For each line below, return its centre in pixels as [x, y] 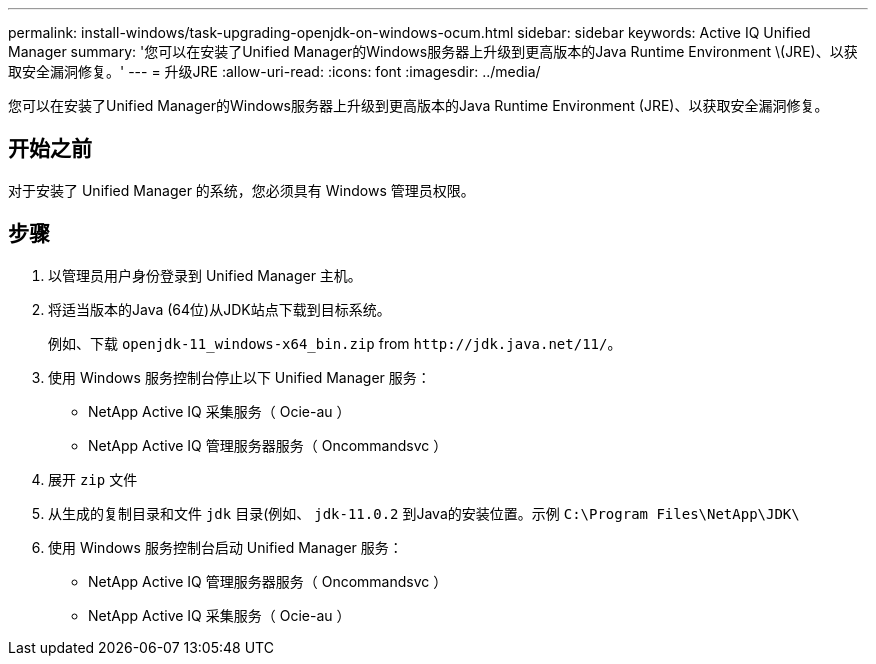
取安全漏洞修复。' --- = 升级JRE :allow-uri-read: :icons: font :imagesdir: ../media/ [274, 71]
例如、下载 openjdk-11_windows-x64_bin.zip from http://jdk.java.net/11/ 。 [335, 343]
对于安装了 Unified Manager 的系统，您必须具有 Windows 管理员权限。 [241, 190]
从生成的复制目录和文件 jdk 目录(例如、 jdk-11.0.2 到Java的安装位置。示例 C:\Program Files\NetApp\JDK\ [424, 513]
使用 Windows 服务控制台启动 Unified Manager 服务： [225, 547]
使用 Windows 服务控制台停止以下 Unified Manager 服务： [239, 377]
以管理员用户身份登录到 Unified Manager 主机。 [205, 275]
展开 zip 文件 [93, 479]
